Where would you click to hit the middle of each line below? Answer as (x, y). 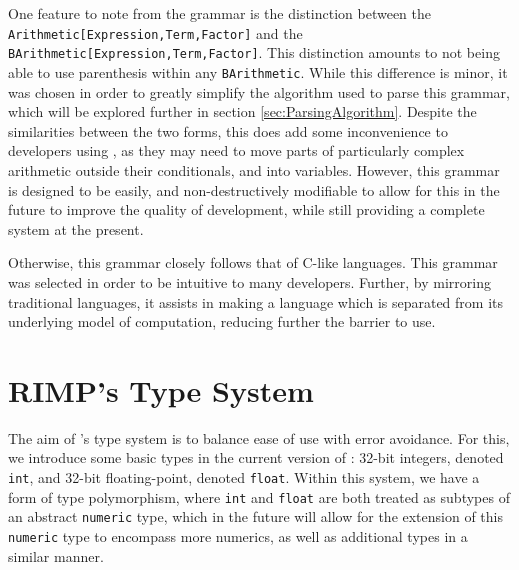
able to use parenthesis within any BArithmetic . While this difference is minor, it (258, 71)
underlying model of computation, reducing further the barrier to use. (222, 321)
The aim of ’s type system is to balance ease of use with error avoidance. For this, (259, 437)
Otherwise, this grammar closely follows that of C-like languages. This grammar (253, 262)
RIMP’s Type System (161, 389)
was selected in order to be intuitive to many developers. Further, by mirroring (249, 281)
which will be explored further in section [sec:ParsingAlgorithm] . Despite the (242, 111)
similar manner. (56, 555)
